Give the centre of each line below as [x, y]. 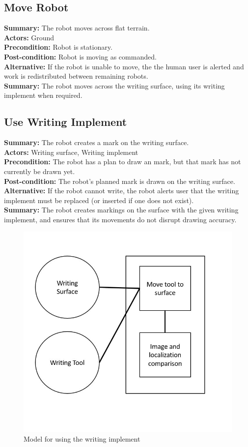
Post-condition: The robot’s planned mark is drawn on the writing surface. [120, 181]
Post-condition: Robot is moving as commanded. [80, 56]
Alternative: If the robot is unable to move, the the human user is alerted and [124, 66]
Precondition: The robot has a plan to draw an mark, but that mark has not [123, 162]
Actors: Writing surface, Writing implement [71, 152]
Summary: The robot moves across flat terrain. [77, 28]
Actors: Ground [29, 37]
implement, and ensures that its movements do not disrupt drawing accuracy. [120, 219]
